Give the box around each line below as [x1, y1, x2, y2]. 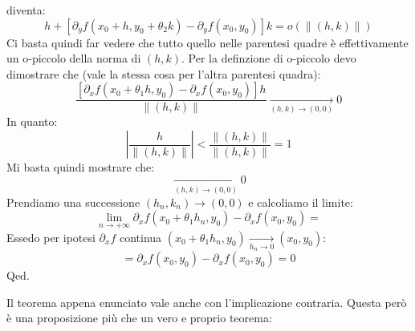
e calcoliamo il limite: [248, 193, 353, 210]
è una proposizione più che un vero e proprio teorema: [6, 309, 272, 326]
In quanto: [6, 113, 58, 130]
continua [119, 228, 162, 245]
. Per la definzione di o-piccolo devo [181, 50, 356, 67]
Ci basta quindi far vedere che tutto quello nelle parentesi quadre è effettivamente [6, 34, 409, 50]
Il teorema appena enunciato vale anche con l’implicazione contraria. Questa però [6, 293, 407, 310]
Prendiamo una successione [6, 193, 140, 210]
